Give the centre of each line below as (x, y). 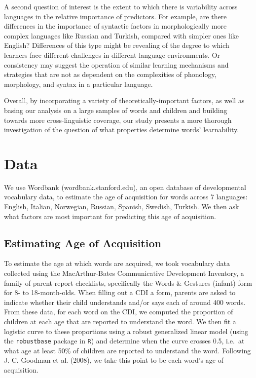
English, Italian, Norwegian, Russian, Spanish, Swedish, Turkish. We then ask (122, 207)
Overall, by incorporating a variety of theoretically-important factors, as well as (124, 100)
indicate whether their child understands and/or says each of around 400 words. (125, 302)
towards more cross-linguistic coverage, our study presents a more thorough (118, 120)
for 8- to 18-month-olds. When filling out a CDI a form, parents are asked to (120, 292)
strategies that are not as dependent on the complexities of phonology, (110, 74)
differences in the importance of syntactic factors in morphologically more (115, 26)
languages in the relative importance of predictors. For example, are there (115, 16)
